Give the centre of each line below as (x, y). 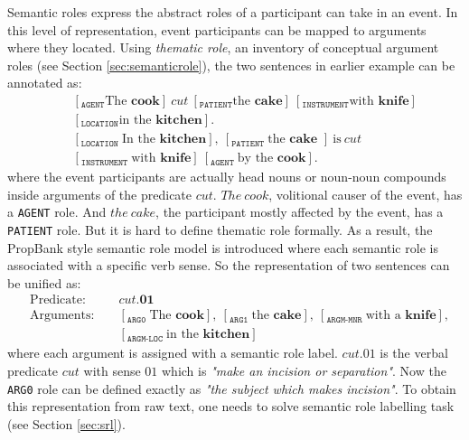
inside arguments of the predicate (100, 194)
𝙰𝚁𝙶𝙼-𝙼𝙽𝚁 (344, 319)
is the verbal (414, 353)
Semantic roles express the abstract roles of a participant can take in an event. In (233, 12)
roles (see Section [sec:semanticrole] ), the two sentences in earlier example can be (231, 65)
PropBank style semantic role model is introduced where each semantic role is (223, 247)
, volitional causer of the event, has (366, 194)
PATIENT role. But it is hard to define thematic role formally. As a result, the (220, 229)
